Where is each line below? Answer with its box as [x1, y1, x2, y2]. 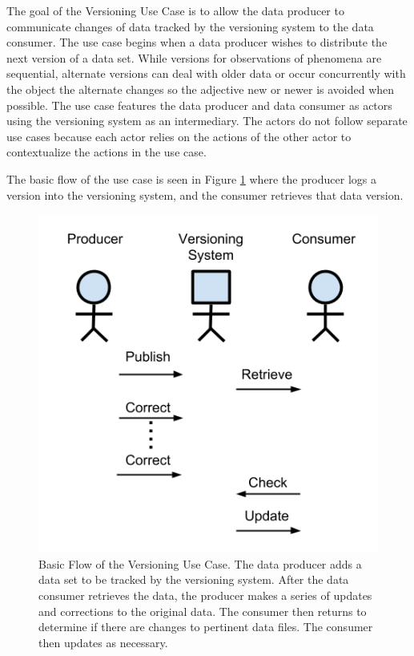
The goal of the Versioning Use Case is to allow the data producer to [6, 2, 344, 18]
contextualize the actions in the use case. [6, 144, 207, 160]
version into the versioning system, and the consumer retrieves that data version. [6, 186, 404, 203]
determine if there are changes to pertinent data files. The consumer [38, 618, 373, 635]
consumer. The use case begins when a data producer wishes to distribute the [6, 34, 388, 51]
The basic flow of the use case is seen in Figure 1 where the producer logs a [6, 170, 376, 187]
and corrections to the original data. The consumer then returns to [38, 602, 367, 619]
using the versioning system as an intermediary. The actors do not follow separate [6, 112, 408, 129]
